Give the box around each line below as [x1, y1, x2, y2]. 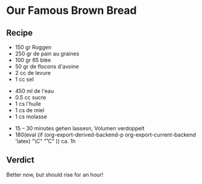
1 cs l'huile [14, 100, 41, 107]
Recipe [6, 28, 33, 38]
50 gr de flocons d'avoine [14, 63, 80, 70]
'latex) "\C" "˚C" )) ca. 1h [14, 138, 76, 145]
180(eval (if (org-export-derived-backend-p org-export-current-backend [14, 131, 196, 138]
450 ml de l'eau [14, 87, 54, 94]
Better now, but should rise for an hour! [6, 171, 104, 178]
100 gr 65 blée [14, 57, 51, 63]
